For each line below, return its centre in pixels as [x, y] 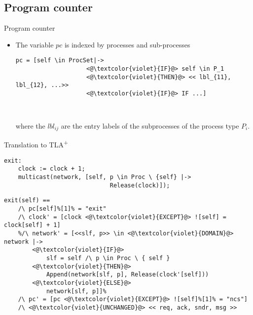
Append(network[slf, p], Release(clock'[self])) [127, 275]
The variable [35, 44]
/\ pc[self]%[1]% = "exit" [62, 208]
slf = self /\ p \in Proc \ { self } [108, 258]
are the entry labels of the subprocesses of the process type [150, 125]
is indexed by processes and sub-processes [127, 44]
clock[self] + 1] [32, 225]
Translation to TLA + [36, 144]
